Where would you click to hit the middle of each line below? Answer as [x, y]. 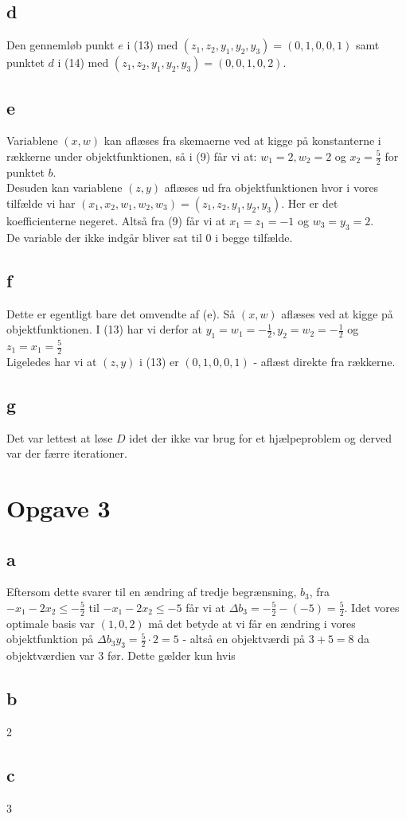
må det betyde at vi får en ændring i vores [252, 623]
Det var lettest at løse [60, 437]
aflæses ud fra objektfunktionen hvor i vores [271, 187]
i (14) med [83, 62]
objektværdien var [51, 655]
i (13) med [152, 45]
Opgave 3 [59, 508]
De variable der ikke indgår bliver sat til [104, 237]
